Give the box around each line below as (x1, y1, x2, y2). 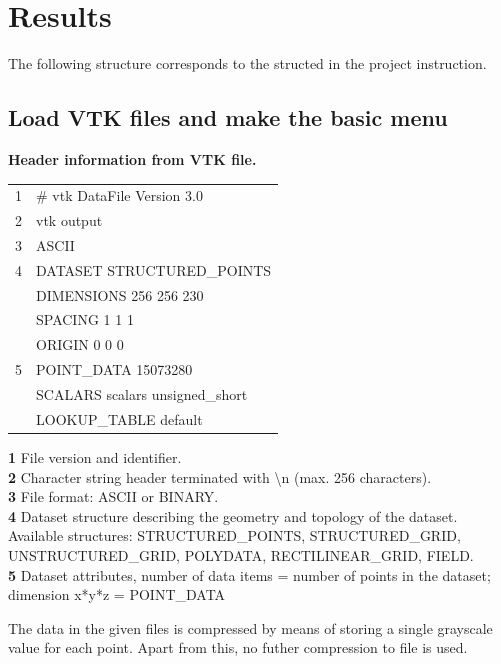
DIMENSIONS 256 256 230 (36, 284, 204, 305)
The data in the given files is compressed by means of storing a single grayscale (8, 617, 493, 638)
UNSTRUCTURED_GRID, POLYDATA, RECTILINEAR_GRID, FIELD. (8, 544, 474, 565)
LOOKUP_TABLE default (36, 408, 203, 429)
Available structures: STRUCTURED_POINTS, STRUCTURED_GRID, (8, 525, 461, 546)
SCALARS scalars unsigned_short (36, 384, 248, 405)
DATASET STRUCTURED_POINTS (36, 259, 272, 280)
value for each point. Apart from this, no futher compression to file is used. (8, 637, 468, 658)
